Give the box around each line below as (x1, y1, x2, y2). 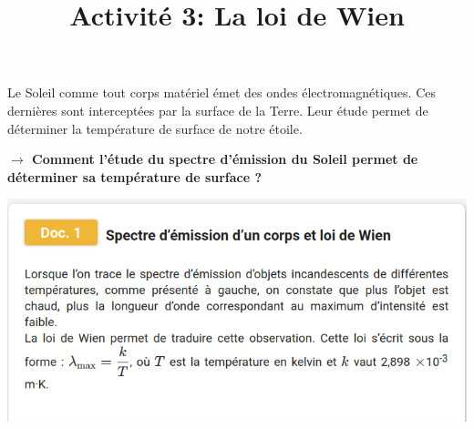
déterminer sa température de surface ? (7, 167, 263, 186)
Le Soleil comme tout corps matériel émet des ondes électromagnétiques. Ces (7, 83, 436, 102)
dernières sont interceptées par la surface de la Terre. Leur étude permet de (7, 100, 428, 119)
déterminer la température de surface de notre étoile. (7, 118, 303, 138)
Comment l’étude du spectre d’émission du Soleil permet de (32, 149, 418, 169)
